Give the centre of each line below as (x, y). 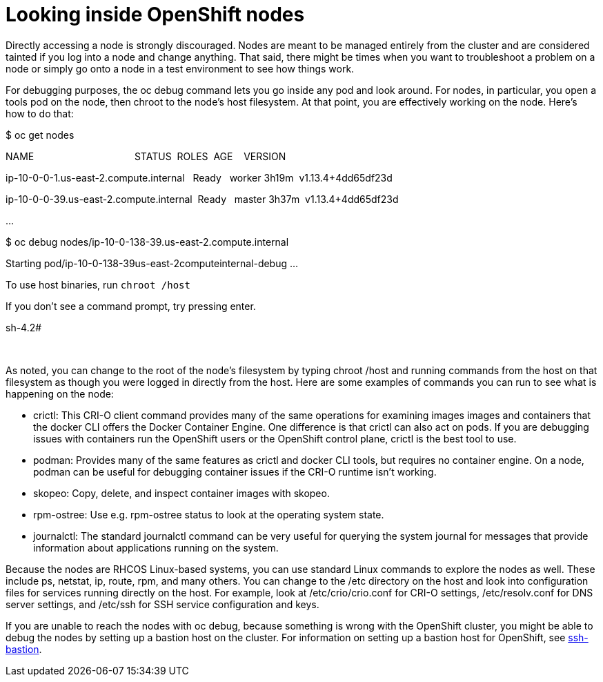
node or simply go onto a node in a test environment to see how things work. (180, 68)
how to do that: (40, 113)
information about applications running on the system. (156, 547)
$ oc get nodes (40, 135)
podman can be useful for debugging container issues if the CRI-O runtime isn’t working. (235, 471)
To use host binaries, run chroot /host (98, 284)
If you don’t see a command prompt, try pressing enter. (131, 306)
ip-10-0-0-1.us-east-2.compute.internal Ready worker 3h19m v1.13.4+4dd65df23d (199, 177)
